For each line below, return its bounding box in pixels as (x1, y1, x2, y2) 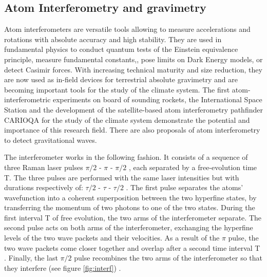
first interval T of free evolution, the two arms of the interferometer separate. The (4, 212, 262, 223)
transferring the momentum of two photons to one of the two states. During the (4, 202, 255, 213)
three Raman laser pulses (4, 161, 83, 172)
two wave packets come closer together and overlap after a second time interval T (4, 242, 260, 253)
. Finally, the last (4, 252, 58, 263)
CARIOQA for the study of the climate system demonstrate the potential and (4, 114, 250, 125)
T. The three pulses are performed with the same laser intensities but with (4, 172, 239, 182)
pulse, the (228, 232, 259, 243)
